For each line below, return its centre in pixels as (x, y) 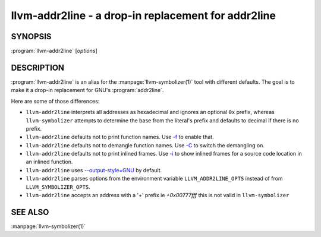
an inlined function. (49, 162)
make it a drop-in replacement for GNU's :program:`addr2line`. (87, 90)
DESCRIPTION (38, 67)
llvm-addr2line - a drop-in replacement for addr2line (144, 15)
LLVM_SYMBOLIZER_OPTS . (58, 187)
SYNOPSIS (31, 37)
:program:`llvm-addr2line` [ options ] (54, 51)
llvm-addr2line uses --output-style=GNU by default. (94, 170)
